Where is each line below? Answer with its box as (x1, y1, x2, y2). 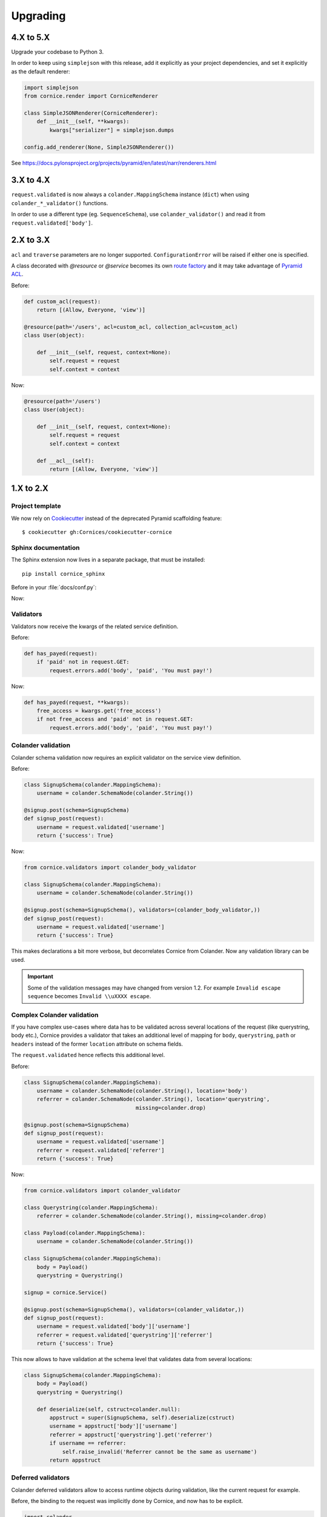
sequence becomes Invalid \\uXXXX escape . (27, 992, 151, 999)
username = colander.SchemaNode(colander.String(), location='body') (36, 1087, 248, 1094)
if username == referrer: (49, 1440, 127, 1447)
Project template (11, 502, 61, 510)
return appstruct (49, 1456, 101, 1464)
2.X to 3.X (11, 235, 50, 245)
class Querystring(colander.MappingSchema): (24, 1204, 159, 1211)
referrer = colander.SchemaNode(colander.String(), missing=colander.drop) (36, 1212, 267, 1220)
